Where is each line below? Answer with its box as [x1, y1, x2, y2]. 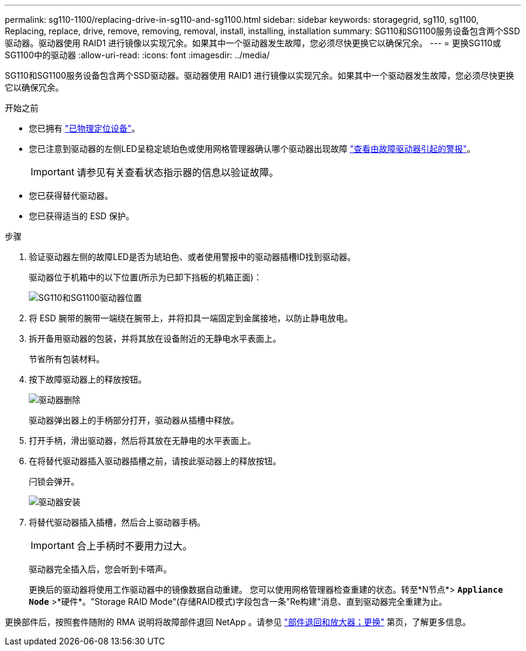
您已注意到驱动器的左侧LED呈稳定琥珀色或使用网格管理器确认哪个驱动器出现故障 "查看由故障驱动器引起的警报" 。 [29, 144, 476, 154]
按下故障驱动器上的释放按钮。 [29, 374, 147, 384]
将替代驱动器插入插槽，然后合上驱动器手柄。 [29, 517, 205, 527]
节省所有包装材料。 [29, 354, 104, 364]
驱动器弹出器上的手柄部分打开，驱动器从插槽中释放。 [29, 415, 239, 425]
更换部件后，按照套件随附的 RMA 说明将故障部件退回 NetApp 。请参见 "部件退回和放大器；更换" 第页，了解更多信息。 [5, 617, 471, 627]
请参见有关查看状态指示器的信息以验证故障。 [76, 166, 279, 178]
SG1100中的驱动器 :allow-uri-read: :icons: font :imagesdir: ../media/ [5, 50, 270, 60]
